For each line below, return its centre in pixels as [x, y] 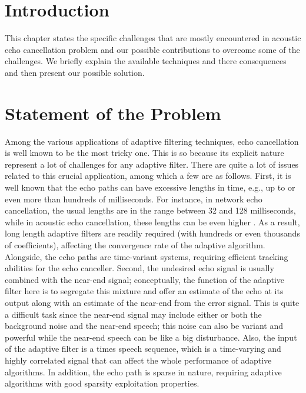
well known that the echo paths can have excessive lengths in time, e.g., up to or [150, 187]
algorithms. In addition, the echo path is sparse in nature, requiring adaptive [143, 372]
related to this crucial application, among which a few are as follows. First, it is [148, 176]
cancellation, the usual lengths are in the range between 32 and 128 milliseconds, [150, 210]
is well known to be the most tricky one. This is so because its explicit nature [144, 153]
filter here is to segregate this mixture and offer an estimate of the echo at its [144, 291]
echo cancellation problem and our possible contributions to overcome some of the [152, 49]
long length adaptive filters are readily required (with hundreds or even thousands [152, 233]
